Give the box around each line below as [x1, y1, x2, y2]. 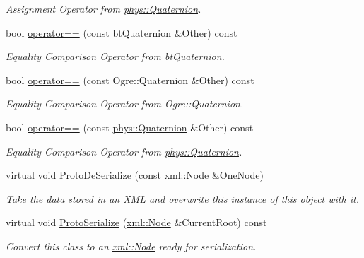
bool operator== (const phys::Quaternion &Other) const [6, 119, 254, 134]
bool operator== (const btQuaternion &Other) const [6, 25, 237, 40]
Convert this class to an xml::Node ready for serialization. [6, 238, 257, 253]
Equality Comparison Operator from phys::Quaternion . [6, 143, 242, 158]
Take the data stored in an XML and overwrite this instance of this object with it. [6, 191, 359, 206]
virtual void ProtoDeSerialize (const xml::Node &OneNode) [6, 168, 264, 182]
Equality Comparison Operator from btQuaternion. [6, 49, 225, 64]
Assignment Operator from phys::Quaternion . [6, 1, 201, 16]
